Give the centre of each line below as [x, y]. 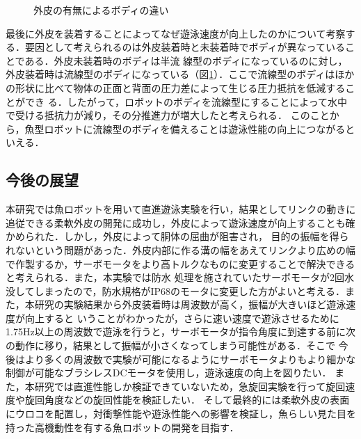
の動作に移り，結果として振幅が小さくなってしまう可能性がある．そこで [170, 345]
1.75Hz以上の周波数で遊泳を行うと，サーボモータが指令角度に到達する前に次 [181, 332]
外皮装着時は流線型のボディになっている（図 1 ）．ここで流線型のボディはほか [180, 74]
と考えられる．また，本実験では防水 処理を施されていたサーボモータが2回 [175, 277]
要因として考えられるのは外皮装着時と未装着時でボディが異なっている [185, 47]
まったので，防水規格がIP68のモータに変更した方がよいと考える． [194, 290]
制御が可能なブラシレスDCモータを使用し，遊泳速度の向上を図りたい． [169, 373]
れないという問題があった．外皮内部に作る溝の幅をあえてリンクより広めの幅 [181, 249]
